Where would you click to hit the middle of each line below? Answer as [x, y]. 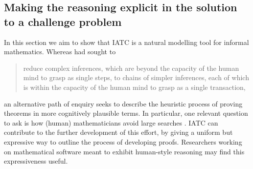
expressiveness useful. [36, 161]
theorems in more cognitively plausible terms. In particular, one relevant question [126, 113]
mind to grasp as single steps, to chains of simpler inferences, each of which [136, 77]
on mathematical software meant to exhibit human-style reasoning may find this [124, 151]
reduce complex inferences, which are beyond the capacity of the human [131, 68]
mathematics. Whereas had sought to [60, 52]
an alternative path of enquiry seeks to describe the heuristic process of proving [123, 103]
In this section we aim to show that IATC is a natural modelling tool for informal [126, 42]
